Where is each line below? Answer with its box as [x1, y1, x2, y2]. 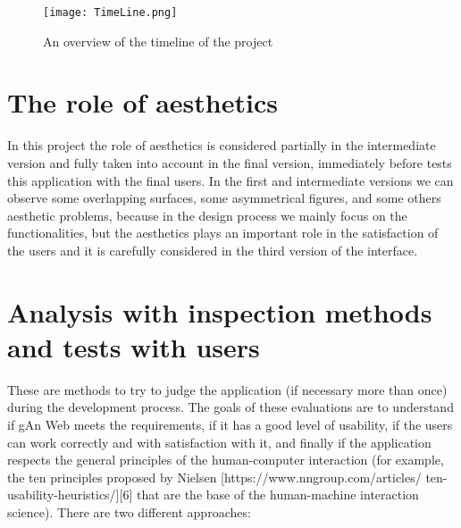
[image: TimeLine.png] [43, 6, 178, 19]
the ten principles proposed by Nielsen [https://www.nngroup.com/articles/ [7, 467, 422, 486]
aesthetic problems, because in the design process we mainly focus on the [7, 205, 407, 224]
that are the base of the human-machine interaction [136, 485, 419, 504]
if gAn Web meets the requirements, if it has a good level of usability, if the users [7, 415, 453, 434]
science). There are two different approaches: [7, 503, 251, 521]
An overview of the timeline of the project [43, 31, 273, 50]
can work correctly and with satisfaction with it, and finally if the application [7, 432, 432, 451]
